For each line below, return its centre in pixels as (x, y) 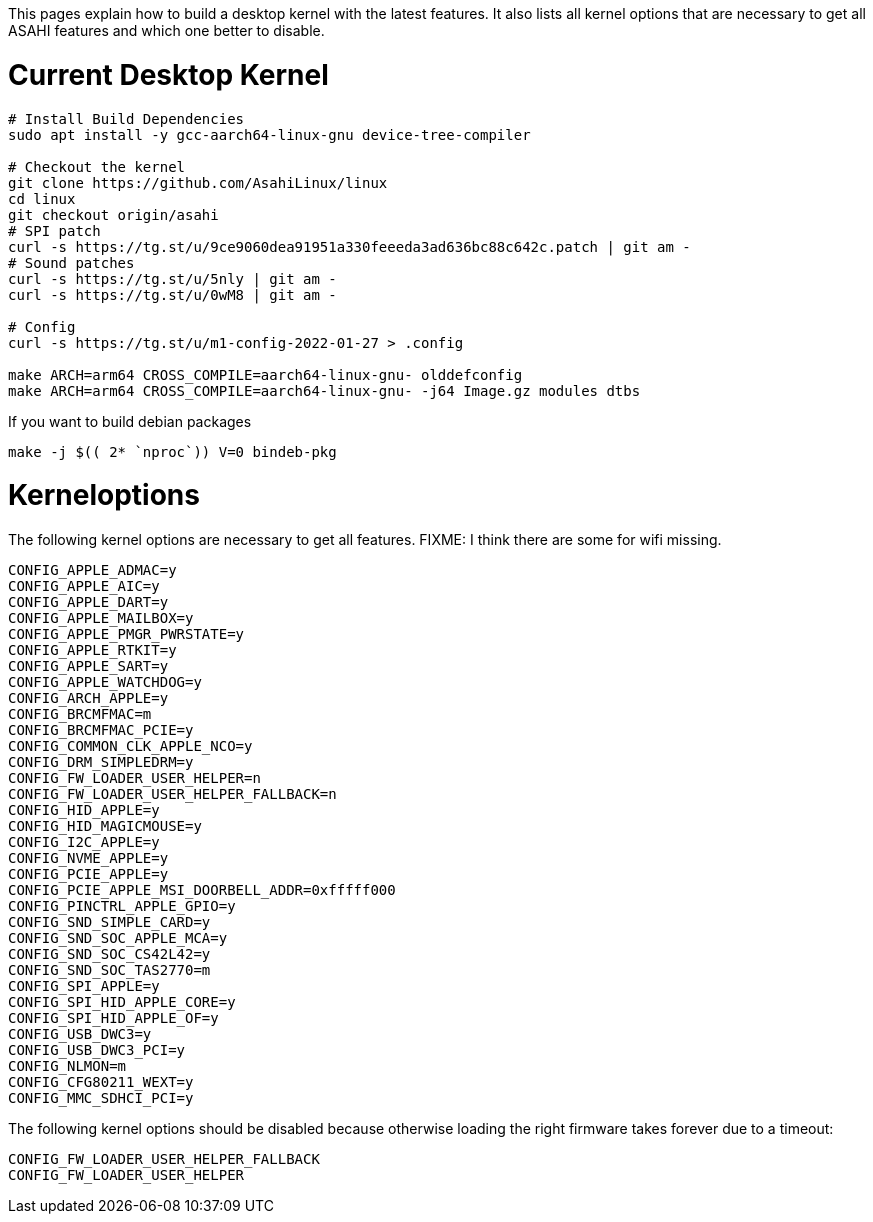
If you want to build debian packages (130, 421)
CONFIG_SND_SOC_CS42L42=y (109, 954)
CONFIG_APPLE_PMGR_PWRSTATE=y (126, 634)
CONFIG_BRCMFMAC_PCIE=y (101, 730)
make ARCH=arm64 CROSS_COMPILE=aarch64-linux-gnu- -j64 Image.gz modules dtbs (324, 390)
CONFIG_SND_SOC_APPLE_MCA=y (118, 938)
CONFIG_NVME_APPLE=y (88, 858)
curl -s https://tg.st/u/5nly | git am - (172, 278)
